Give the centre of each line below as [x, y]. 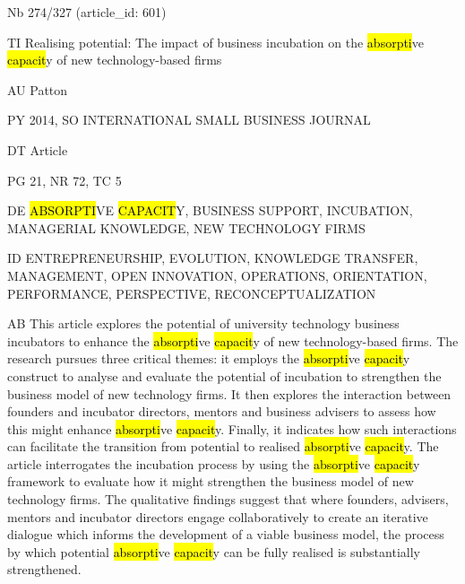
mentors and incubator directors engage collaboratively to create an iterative [218, 516]
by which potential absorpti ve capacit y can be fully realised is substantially [214, 551]
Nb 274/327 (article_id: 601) [87, 12]
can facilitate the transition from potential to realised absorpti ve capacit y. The [223, 446]
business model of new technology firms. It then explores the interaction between [229, 393]
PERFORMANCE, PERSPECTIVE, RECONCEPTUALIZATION [192, 293]
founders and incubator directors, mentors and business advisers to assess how [222, 411]
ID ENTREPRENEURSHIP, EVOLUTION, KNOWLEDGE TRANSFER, [213, 258]
